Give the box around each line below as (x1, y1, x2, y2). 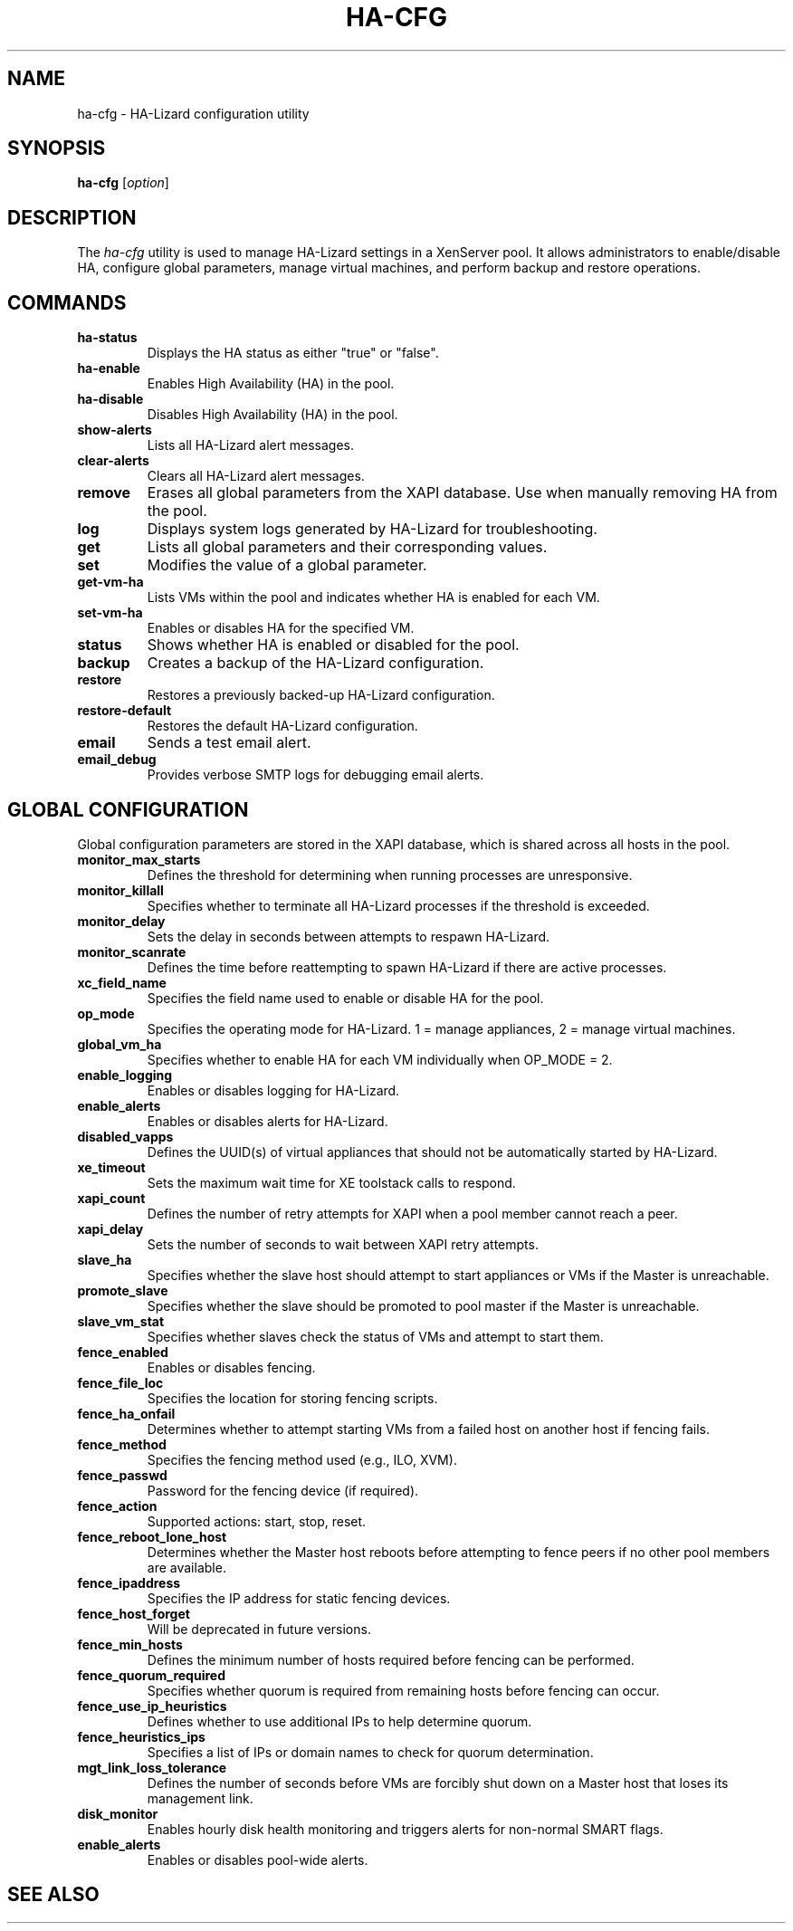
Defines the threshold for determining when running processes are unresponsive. (147, 866, 633, 883)
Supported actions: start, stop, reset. (147, 1513, 367, 1529)
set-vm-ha (77, 605, 143, 621)
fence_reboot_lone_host (77, 1528, 227, 1544)
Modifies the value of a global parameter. (147, 556, 427, 575)
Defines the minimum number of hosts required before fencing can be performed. (147, 1651, 635, 1668)
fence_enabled (77, 1343, 168, 1360)
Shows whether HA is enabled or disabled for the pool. (147, 636, 520, 655)
